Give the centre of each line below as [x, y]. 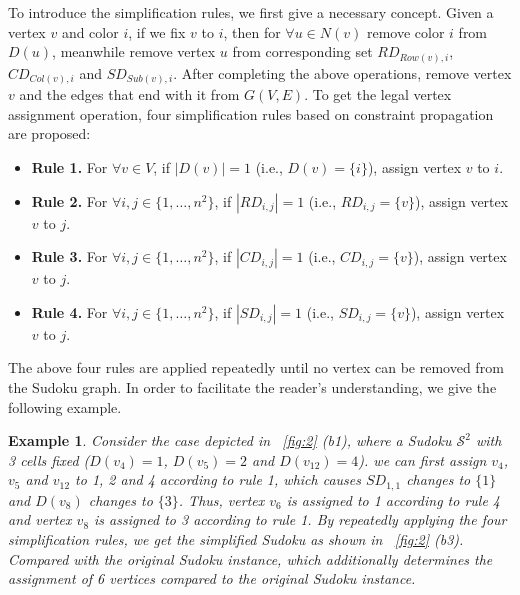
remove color [405, 31]
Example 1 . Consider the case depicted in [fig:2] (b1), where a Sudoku [230, 440]
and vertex [40, 519]
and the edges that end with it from [129, 94]
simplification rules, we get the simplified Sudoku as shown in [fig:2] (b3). [236, 538]
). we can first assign [422, 459]
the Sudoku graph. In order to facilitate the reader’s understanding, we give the [252, 386]
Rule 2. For [69, 200]
